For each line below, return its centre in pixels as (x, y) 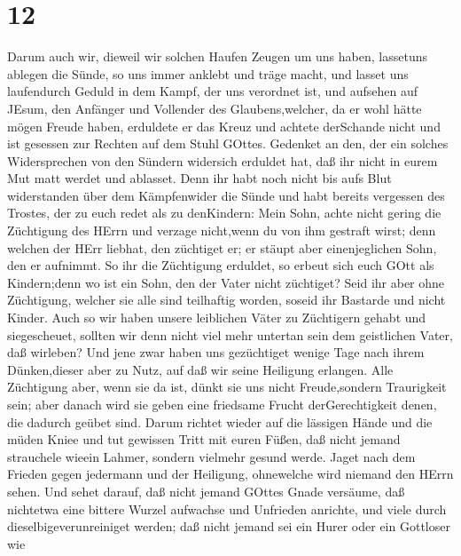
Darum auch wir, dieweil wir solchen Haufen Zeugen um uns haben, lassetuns (217, 56)
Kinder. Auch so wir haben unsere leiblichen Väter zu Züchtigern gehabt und (217, 318)
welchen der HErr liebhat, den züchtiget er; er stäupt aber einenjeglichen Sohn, (222, 247)
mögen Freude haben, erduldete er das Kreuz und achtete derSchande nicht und (224, 126)
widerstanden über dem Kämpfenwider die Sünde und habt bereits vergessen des (226, 195)
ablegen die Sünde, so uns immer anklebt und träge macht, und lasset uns (208, 73)
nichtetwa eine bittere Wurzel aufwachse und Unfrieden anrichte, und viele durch (227, 508)
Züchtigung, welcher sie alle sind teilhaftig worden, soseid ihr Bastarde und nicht (227, 300)
